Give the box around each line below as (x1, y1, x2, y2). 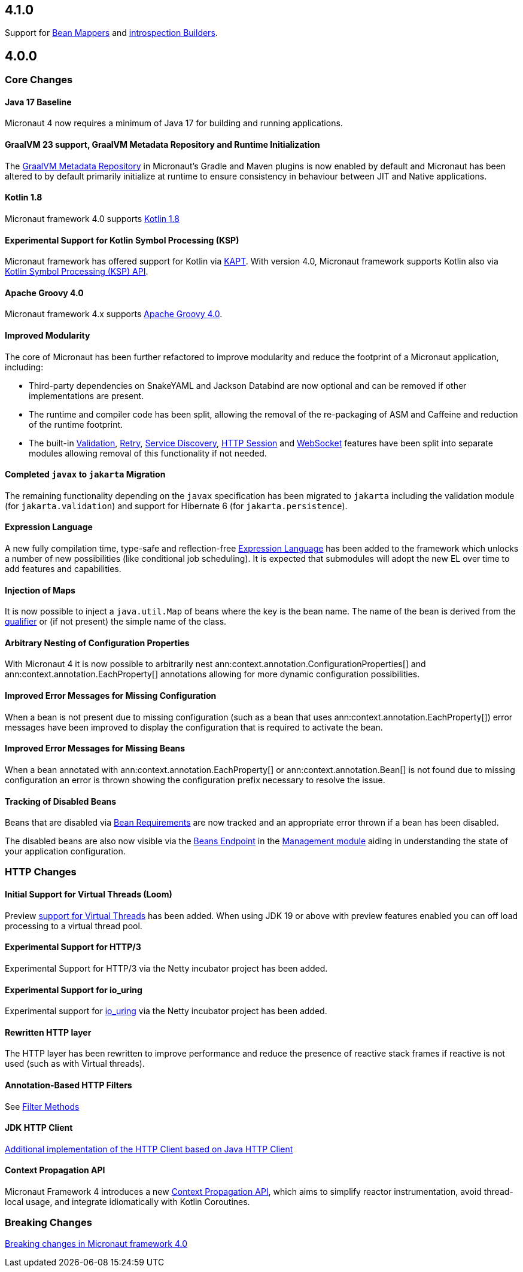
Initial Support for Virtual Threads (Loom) (5, 889, 172, 900)
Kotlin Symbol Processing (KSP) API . (5, 266, 148, 277)
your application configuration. (5, 846, 126, 857)
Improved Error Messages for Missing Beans (5, 743, 186, 754)
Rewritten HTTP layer (5, 1027, 92, 1037)
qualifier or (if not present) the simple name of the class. (5, 616, 227, 627)
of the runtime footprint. (29, 419, 123, 430)
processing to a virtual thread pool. (5, 920, 142, 931)
